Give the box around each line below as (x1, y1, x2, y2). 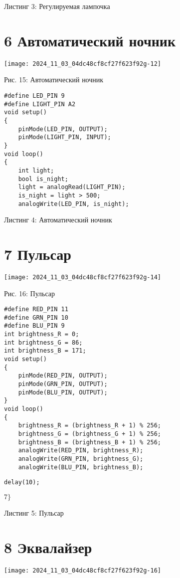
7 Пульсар (4, 243, 71, 264)
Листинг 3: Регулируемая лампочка (4, 1, 110, 11)
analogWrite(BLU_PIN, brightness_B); (18, 463, 144, 471)
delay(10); (4, 479, 40, 486)
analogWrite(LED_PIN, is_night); (18, 200, 129, 207)
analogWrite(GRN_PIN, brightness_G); (18, 455, 144, 462)
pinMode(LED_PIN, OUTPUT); (18, 125, 108, 133)
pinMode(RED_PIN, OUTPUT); (18, 372, 108, 380)
